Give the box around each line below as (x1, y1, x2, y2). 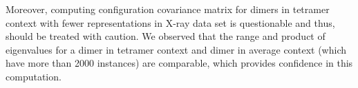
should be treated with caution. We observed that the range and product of (6, 29, 326, 43)
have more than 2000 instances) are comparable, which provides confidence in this (6, 56, 353, 70)
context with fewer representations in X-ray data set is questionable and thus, (6, 15, 335, 30)
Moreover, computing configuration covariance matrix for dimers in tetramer (6, 2, 330, 16)
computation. (6, 69, 62, 83)
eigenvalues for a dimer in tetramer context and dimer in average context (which (6, 42, 346, 56)
